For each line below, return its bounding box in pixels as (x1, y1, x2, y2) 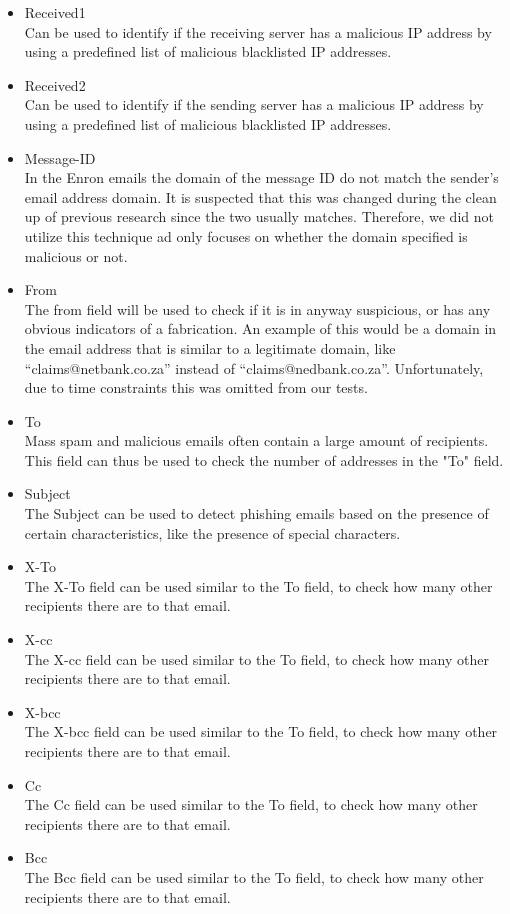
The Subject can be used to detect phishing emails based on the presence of (24, 503, 489, 524)
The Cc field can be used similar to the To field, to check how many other (24, 794, 478, 815)
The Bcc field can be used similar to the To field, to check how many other (24, 866, 484, 887)
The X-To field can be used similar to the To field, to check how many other (24, 575, 493, 596)
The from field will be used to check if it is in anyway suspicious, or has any (24, 298, 491, 319)
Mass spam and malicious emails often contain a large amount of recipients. (24, 430, 489, 451)
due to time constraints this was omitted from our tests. (24, 377, 368, 398)
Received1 (24, 2, 86, 22)
